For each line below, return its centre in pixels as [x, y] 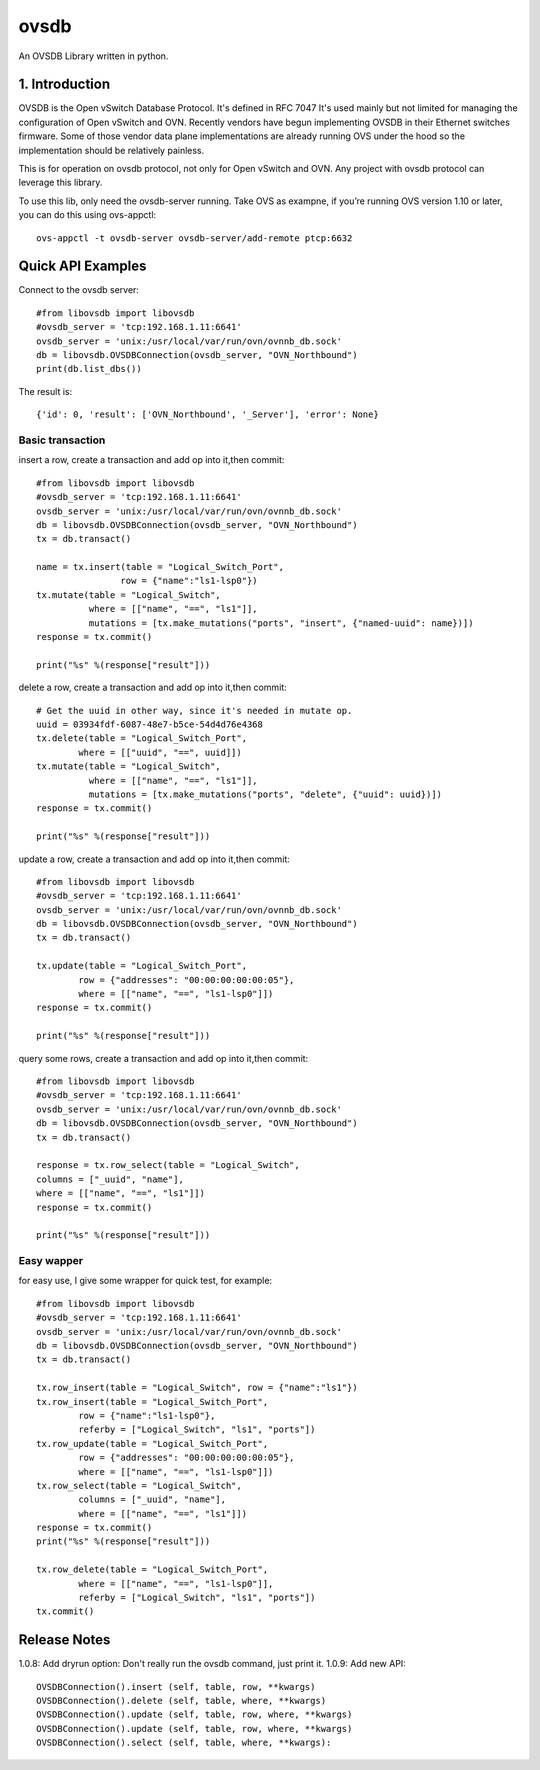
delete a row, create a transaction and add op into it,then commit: [152, 687]
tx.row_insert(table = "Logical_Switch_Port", [152, 1401]
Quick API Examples [82, 266]
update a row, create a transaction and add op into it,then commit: [154, 859]
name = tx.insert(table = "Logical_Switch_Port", [160, 567]
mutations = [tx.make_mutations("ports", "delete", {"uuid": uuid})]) [265, 794]
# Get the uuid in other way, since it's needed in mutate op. [194, 710]
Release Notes [64, 1640]
